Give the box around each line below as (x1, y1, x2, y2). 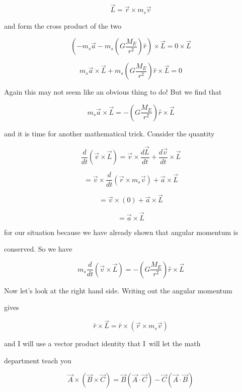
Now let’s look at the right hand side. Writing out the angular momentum (4, 285, 232, 295)
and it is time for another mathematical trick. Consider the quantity (4, 128, 215, 138)
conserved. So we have (4, 244, 72, 254)
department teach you (4, 355, 71, 365)
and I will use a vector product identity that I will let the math (4, 338, 201, 349)
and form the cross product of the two (4, 20, 122, 31)
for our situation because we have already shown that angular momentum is (4, 226, 238, 237)
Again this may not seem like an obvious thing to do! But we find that (4, 87, 222, 97)
